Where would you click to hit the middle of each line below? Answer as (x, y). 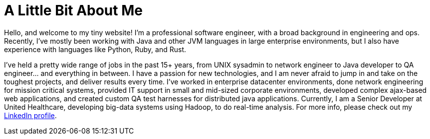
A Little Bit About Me (73, 10)
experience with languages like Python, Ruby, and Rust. (95, 49)
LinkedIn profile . (30, 115)
